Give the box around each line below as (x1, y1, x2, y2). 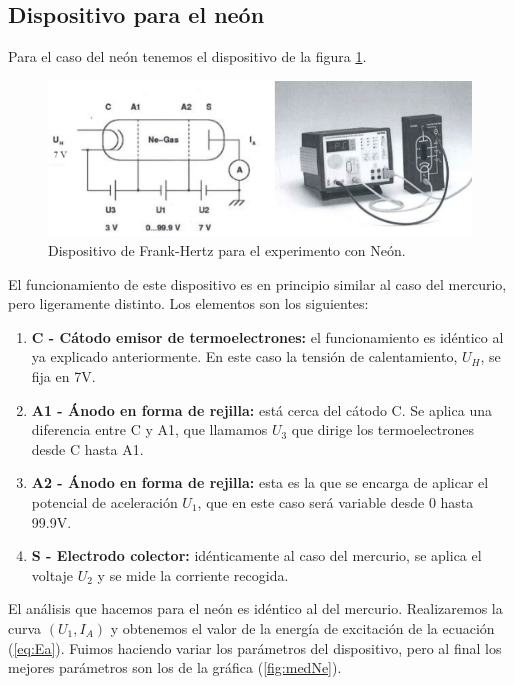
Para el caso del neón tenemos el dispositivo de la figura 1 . (8, 46, 367, 67)
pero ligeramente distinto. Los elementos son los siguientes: (8, 293, 369, 314)
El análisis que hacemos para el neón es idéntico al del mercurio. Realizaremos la (8, 598, 503, 619)
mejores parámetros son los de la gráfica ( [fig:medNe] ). (8, 657, 342, 678)
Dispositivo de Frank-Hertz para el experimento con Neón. (48, 240, 406, 261)
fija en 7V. (31, 366, 96, 387)
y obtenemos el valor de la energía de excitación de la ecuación (110, 617, 495, 638)
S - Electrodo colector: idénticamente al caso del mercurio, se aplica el (31, 545, 482, 566)
